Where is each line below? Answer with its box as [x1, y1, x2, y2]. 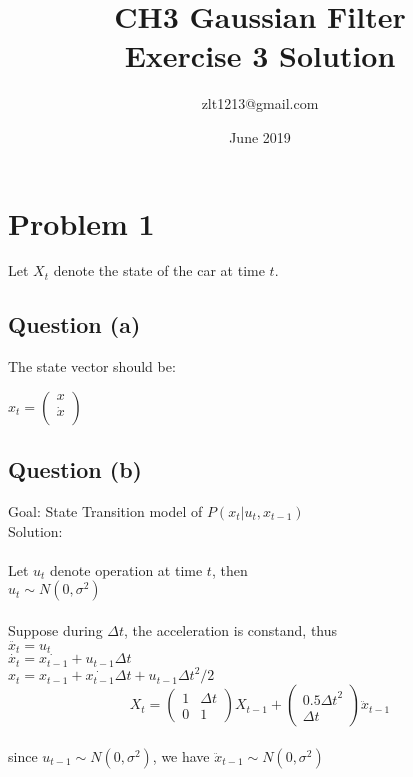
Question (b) [8, 454, 142, 485]
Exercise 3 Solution [124, 35, 396, 76]
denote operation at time [50, 559, 203, 580]
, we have [152, 746, 210, 767]
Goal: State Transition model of [8, 501, 203, 522]
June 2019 [229, 126, 291, 147]
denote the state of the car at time [53, 260, 265, 281]
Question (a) [8, 309, 141, 340]
